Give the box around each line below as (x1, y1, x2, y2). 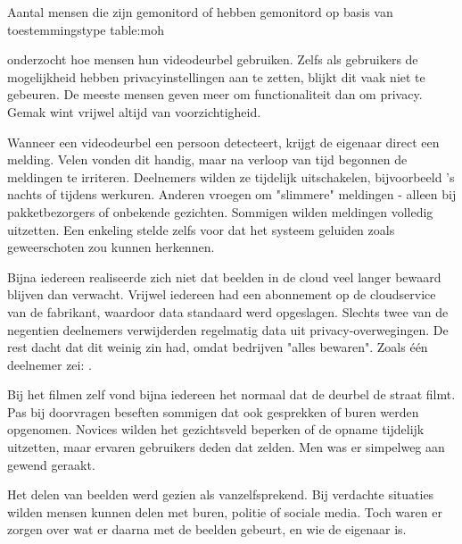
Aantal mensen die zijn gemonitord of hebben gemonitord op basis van (7, 3, 393, 21)
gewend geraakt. (7, 455, 95, 473)
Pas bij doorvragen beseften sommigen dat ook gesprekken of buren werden (7, 402, 419, 421)
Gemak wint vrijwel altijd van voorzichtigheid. (7, 102, 261, 121)
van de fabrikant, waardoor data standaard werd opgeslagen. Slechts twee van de (7, 302, 449, 321)
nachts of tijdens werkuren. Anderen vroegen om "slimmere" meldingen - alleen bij (7, 185, 457, 204)
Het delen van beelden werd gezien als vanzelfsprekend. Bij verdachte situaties (7, 485, 434, 504)
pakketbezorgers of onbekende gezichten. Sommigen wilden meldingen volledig (7, 202, 433, 221)
